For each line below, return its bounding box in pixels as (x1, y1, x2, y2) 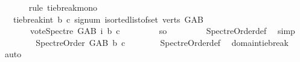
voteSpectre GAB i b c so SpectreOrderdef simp (30, 24, 295, 37)
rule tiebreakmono (28, 1, 97, 13)
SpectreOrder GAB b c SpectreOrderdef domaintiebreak (36, 36, 289, 48)
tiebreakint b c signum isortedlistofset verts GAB (13, 13, 204, 25)
